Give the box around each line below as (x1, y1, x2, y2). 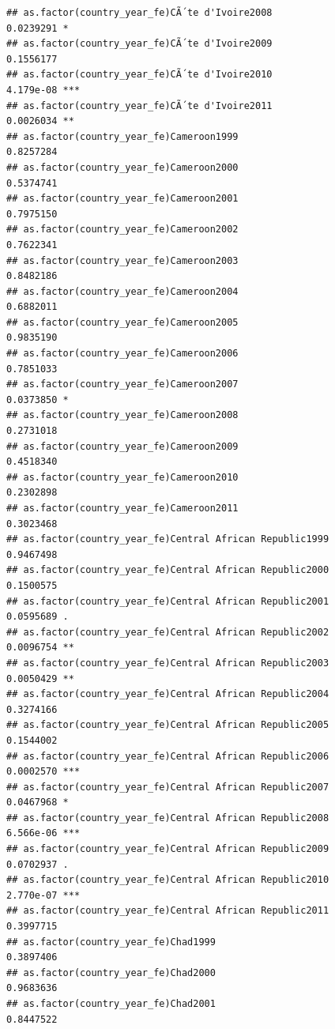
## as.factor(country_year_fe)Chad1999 (6, 936, 216, 948)
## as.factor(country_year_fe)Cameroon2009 (6, 440, 239, 452)
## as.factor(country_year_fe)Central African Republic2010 (6, 874, 329, 886)
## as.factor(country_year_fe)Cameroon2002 (6, 224, 239, 236)
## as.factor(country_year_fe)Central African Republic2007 (6, 781, 329, 793)
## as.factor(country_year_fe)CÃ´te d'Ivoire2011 (6, 100, 273, 111)
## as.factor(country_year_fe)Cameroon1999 (6, 130, 239, 142)
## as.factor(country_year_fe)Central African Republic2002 (6, 626, 329, 638)
